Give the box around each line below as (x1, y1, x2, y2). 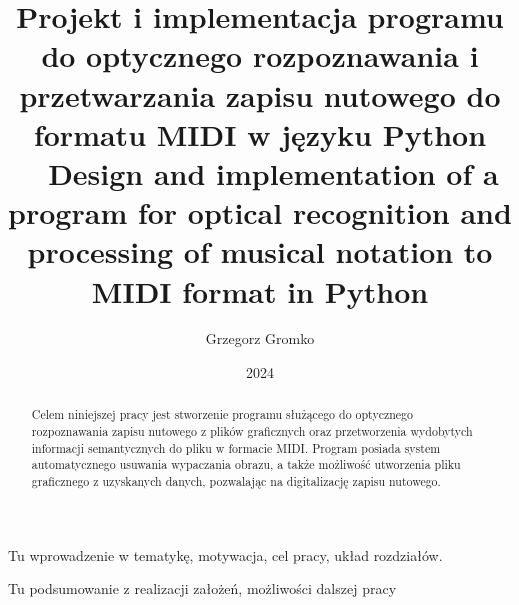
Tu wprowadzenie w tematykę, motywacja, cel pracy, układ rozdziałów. (8, 544, 443, 565)
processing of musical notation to (27, 231, 493, 272)
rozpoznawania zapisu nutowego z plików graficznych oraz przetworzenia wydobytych (31, 423, 473, 440)
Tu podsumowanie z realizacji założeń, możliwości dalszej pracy (8, 578, 397, 599)
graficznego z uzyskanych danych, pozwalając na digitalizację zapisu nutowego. (31, 473, 441, 490)
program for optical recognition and (8, 192, 512, 233)
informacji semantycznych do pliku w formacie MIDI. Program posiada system (31, 439, 441, 456)
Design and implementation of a (48, 152, 499, 193)
